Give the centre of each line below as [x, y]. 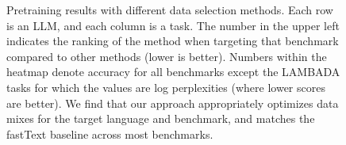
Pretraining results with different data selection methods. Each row [170, 10]
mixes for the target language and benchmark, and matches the [161, 118]
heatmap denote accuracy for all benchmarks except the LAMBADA [173, 72]
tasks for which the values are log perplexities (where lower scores [166, 87]
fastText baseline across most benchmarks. [110, 134]
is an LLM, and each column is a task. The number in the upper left [173, 25]
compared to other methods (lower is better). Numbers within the [167, 56]
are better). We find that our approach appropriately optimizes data [173, 103]
